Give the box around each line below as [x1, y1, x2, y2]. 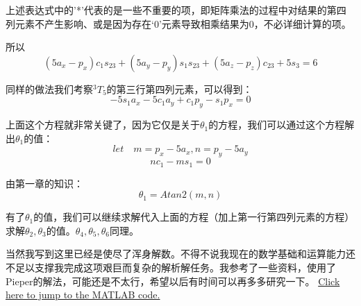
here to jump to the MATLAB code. [6, 287, 160, 302]
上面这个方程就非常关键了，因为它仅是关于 [6, 117, 200, 132]
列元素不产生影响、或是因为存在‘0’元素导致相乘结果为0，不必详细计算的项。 [6, 16, 351, 31]
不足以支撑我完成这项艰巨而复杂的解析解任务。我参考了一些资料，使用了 [6, 260, 336, 274]
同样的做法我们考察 [6, 81, 93, 96]
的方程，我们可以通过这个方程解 [208, 117, 355, 132]
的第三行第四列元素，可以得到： [106, 81, 253, 96]
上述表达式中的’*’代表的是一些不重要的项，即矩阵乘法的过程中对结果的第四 [6, 3, 346, 17]
